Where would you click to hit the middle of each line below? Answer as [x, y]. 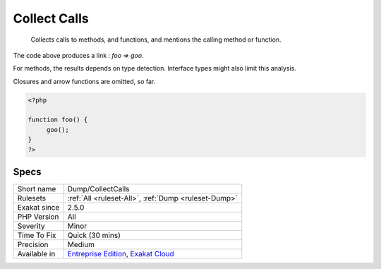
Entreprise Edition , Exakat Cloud [121, 254]
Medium [81, 245]
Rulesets [31, 198]
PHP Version [38, 217]
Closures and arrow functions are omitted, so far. [84, 81]
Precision [33, 245]
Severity [31, 226]
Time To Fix [37, 235]
